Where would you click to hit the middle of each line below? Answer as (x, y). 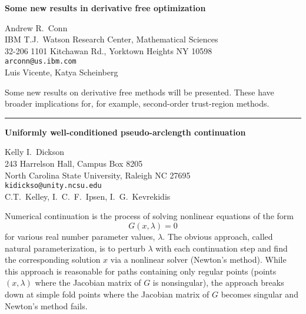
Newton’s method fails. (46, 305)
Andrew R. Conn (36, 27)
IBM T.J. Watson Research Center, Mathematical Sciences (112, 39)
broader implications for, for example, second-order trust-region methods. (137, 103)
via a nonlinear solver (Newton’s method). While (198, 260)
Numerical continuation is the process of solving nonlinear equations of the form (149, 216)
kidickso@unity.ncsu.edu (53, 186)
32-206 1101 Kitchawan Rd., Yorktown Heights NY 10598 (109, 50)
